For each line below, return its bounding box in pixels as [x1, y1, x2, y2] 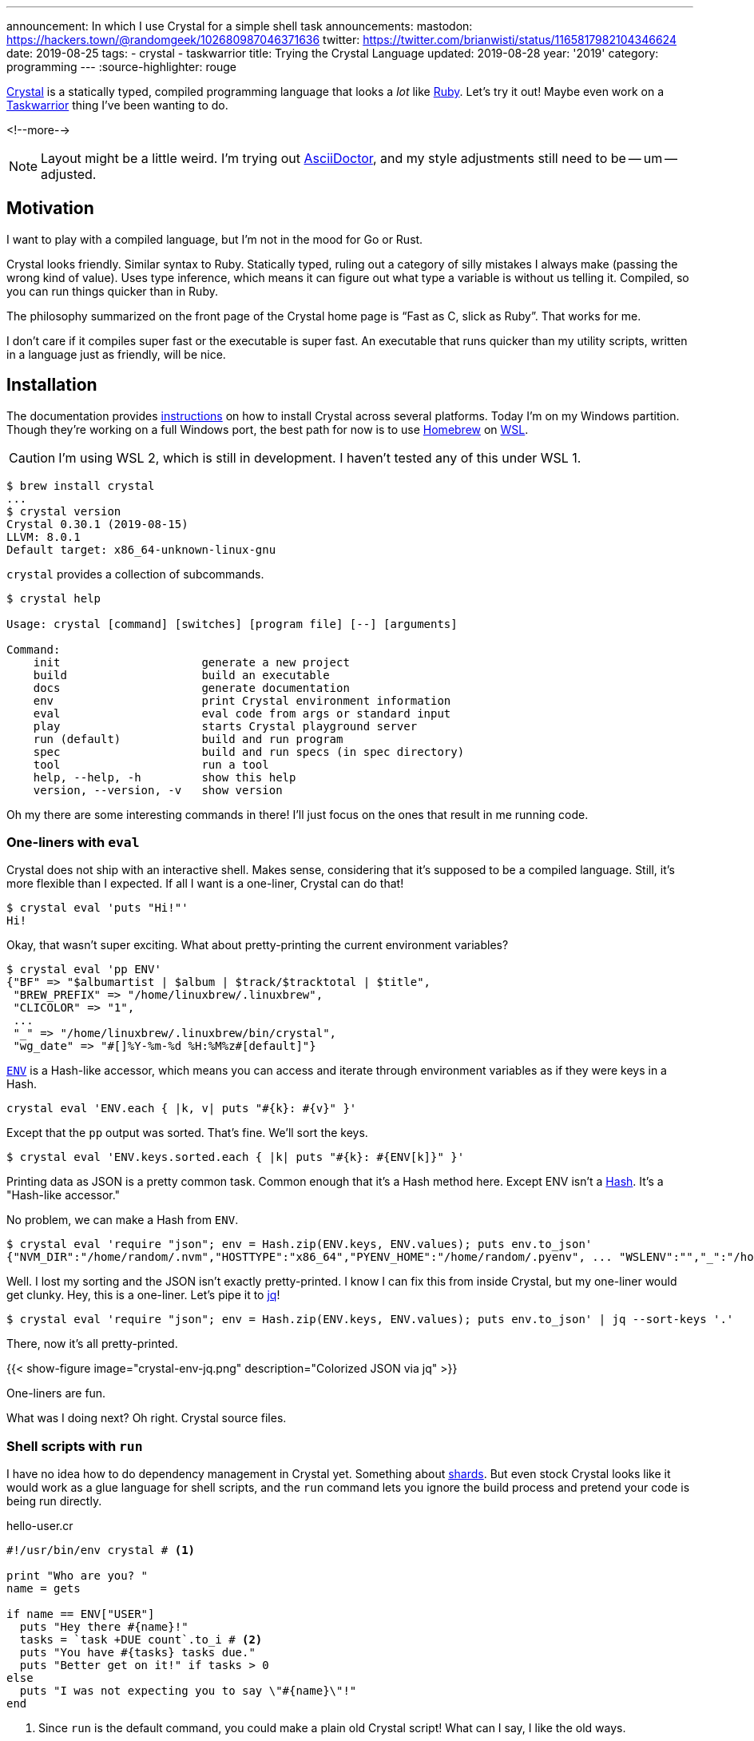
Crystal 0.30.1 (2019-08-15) [6, 517, 188, 531]
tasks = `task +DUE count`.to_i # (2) [19, 1633, 263, 1647]
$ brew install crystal [6, 479, 155, 492]
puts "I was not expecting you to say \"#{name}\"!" [19, 1684, 357, 1698]
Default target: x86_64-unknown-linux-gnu [6, 543, 276, 556]
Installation [6, 375, 97, 396]
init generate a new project [33, 655, 350, 669]
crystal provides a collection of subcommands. [6, 566, 264, 581]
